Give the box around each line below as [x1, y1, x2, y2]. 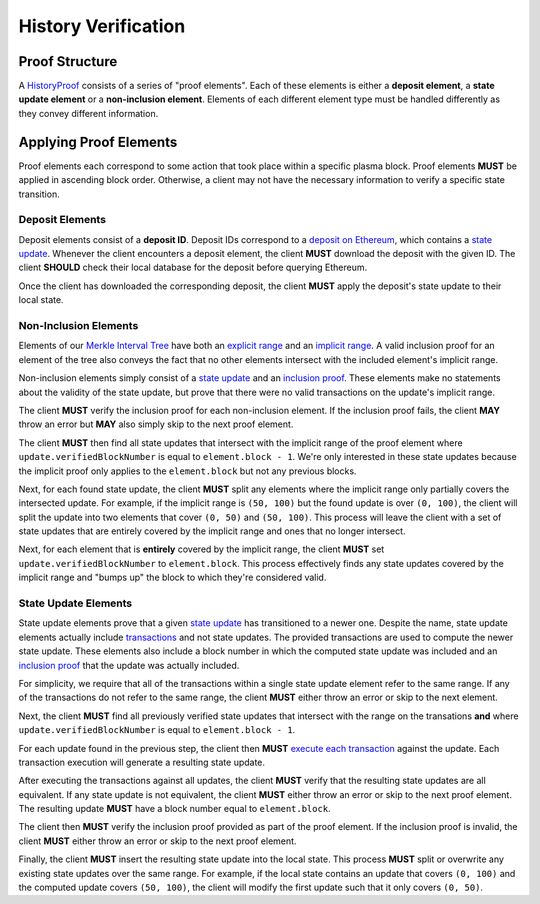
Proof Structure [18, 53, 118, 70]
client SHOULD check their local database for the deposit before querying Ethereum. [18, 261, 368, 274]
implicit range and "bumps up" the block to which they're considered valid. [18, 571, 327, 584]
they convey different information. [18, 107, 159, 119]
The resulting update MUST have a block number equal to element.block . [18, 803, 331, 815]
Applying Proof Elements [18, 133, 178, 150]
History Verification [18, 15, 186, 37]
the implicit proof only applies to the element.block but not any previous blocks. [18, 465, 357, 477]
